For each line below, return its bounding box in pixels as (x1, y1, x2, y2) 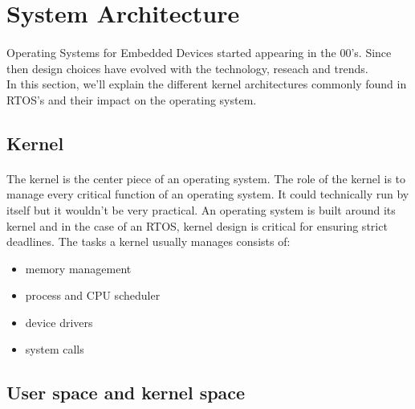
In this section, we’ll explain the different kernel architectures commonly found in (6, 76, 407, 92)
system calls (25, 341, 84, 358)
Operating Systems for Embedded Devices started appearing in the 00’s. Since (6, 43, 392, 60)
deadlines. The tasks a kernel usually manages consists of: (6, 233, 291, 250)
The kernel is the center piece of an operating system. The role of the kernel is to (6, 170, 406, 186)
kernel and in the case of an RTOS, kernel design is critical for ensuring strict (6, 217, 388, 234)
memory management (25, 260, 132, 276)
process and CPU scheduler (25, 287, 161, 304)
